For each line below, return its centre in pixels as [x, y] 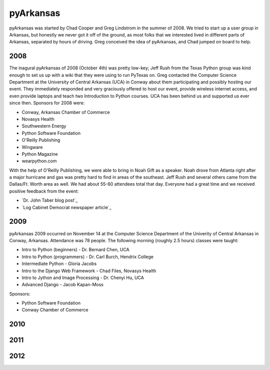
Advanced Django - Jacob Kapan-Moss [62, 285]
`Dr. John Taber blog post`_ [50, 200]
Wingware [32, 147]
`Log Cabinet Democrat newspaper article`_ [67, 207]
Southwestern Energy [44, 126]
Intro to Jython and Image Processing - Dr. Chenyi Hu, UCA [83, 278]
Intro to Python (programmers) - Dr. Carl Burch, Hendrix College [88, 257]
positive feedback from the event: [44, 191]
